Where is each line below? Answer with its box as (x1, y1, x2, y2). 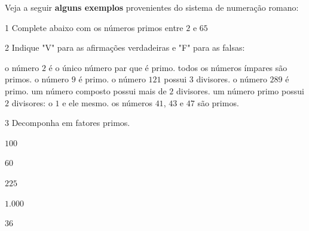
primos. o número (5, 73, 69, 85)
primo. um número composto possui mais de (5, 84, 167, 97)
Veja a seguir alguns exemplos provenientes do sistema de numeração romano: (5, 1, 299, 13)
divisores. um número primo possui (176, 84, 304, 97)
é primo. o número (78, 73, 146, 85)
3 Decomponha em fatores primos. (5, 116, 130, 129)
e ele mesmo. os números (62, 96, 152, 109)
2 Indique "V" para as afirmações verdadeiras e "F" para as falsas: (5, 41, 245, 54)
